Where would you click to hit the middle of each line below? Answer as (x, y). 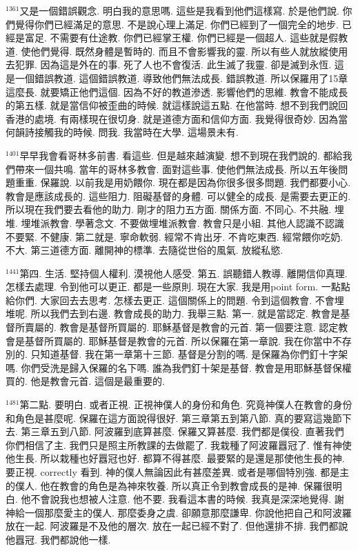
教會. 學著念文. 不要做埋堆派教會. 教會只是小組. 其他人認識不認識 (197, 222)
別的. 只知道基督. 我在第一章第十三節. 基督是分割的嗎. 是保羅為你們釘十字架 (177, 354)
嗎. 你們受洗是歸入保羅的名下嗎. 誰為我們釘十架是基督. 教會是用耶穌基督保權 (179, 367)
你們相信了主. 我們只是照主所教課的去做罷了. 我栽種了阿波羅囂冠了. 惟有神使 (179, 444)
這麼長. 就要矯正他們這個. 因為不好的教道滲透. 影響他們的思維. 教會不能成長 (177, 91)
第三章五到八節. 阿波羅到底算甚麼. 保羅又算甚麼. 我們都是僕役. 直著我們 (182, 431)
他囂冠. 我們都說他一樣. (58, 539)
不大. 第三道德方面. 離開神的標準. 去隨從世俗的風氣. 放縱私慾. (145, 250)
